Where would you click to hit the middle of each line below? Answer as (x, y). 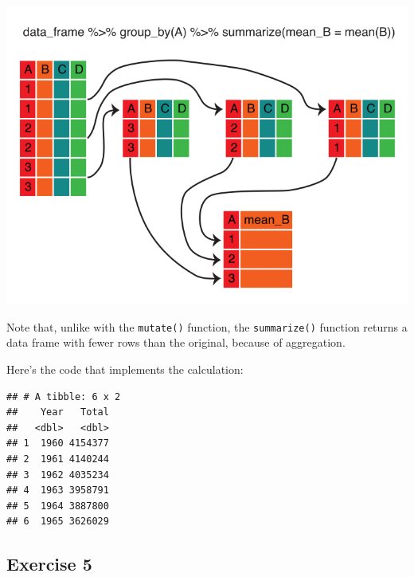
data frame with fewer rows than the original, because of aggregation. (176, 342)
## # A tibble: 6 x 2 (64, 396)
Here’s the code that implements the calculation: (125, 369)
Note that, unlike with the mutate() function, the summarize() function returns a (207, 326)
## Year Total (58, 412)
